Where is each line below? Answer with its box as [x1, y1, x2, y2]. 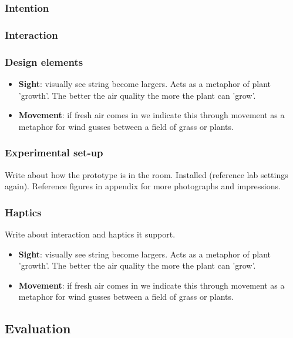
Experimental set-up [5, 145, 103, 160]
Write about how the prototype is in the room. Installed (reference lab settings [5, 168, 288, 180]
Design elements [5, 54, 83, 69]
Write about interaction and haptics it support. [5, 227, 176, 240]
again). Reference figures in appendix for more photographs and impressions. [5, 180, 281, 192]
